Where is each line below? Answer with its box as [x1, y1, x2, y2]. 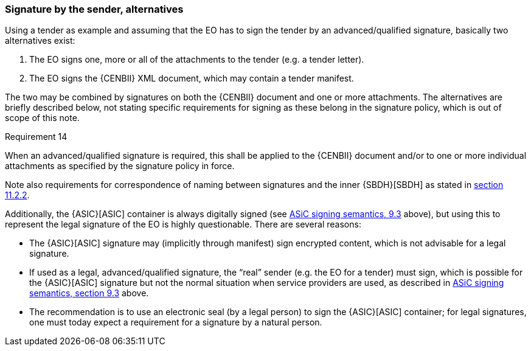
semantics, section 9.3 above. [29, 288, 149, 299]
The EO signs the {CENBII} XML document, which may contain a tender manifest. [29, 73, 354, 84]
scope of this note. [5, 113, 80, 123]
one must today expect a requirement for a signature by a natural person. [29, 317, 322, 328]
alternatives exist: [5, 35, 75, 46]
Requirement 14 [5, 131, 68, 142]
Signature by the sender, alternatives [5, 3, 184, 15]
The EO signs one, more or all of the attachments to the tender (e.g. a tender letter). [29, 54, 364, 65]
